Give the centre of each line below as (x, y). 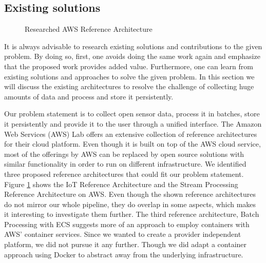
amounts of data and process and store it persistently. (89, 96)
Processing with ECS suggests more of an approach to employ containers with (127, 224)
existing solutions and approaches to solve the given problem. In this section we (129, 76)
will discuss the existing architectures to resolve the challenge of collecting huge (129, 86)
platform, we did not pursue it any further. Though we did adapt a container (126, 244)
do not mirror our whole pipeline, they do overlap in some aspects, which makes (130, 204)
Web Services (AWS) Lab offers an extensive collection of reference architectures (131, 134)
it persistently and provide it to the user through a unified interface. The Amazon (133, 123)
